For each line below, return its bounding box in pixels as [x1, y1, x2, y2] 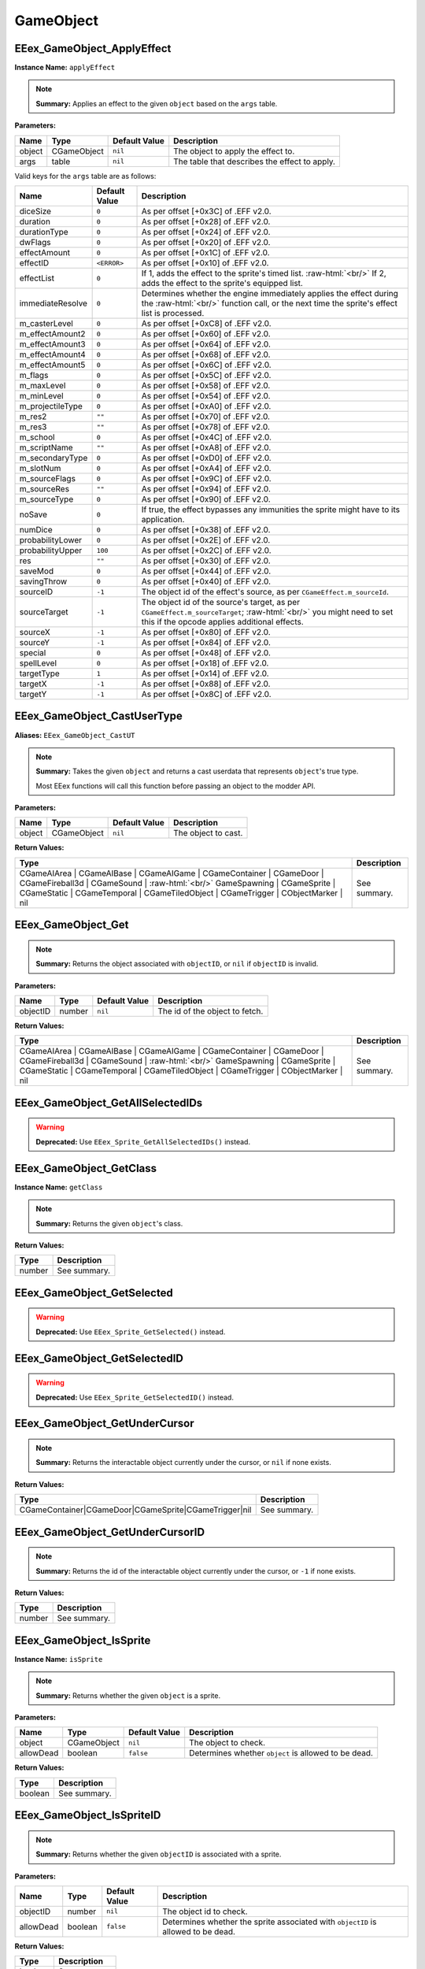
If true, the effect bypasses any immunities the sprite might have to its [141, 504, 401, 515]
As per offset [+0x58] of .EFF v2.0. [141, 380, 271, 391]
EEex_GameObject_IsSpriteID [14, 1808, 161, 1823]
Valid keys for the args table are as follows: [14, 171, 157, 180]
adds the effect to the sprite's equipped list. [141, 278, 303, 289]
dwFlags [19, 237, 51, 248]
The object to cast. [173, 828, 243, 839]
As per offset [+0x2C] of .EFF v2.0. [141, 545, 272, 556]
